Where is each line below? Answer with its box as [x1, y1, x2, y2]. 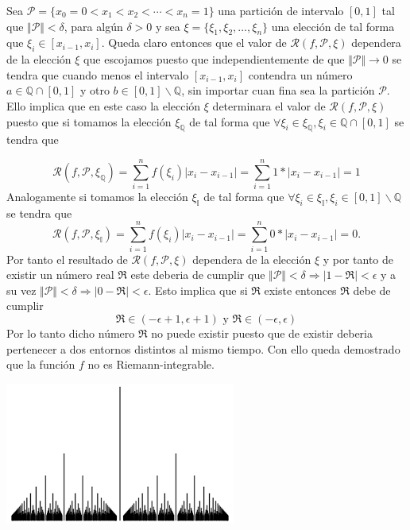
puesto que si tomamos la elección [6, 113, 172, 130]
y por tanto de [323, 250, 394, 267]
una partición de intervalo [218, 2, 344, 18]
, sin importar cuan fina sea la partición [181, 82, 375, 99]
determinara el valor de [212, 97, 326, 114]
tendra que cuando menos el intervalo [6, 66, 189, 83]
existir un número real [6, 266, 114, 283]
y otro [79, 82, 110, 99]
